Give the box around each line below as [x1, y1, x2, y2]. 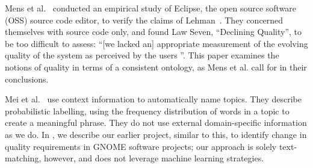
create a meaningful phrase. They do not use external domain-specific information [5, 116, 307, 129]
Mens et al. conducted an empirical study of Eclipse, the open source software [5, 2, 297, 14]
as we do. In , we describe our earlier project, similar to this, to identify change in [5, 128, 307, 140]
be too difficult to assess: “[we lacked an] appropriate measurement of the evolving [5, 37, 308, 49]
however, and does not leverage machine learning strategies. [43, 152, 264, 164]
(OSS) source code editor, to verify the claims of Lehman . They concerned [5, 13, 284, 26]
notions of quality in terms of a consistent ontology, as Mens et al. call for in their [5, 60, 307, 73]
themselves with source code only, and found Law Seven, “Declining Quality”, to [5, 25, 302, 38]
